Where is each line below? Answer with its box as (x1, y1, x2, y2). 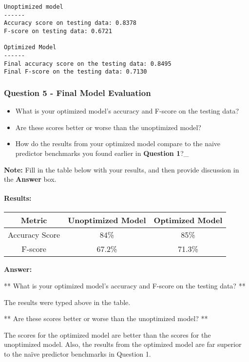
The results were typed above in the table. (4, 297, 131, 307)
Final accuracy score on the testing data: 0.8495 (4, 60, 172, 67)
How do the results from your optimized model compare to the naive (15, 138, 221, 149)
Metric (20, 214, 47, 226)
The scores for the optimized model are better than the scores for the (4, 329, 211, 340)
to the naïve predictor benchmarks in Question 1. (4, 349, 151, 359)
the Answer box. (4, 174, 57, 184)
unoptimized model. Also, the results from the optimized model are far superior (4, 339, 242, 349)
